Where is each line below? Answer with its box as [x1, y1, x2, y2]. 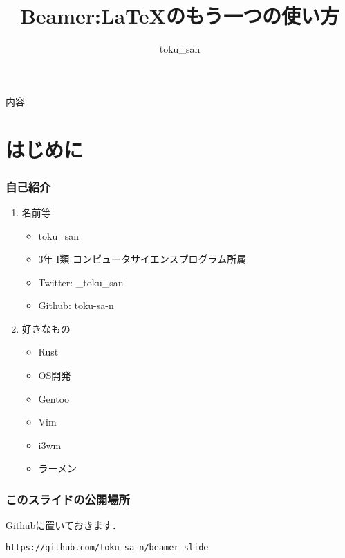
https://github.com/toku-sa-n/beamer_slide [6, 542, 209, 552]
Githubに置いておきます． [6, 518, 122, 532]
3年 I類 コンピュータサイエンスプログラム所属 [38, 252, 247, 266]
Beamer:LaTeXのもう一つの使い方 [19, 1, 340, 30]
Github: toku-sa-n [38, 298, 114, 313]
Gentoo [38, 391, 70, 406]
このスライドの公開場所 [6, 490, 130, 507]
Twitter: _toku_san [38, 274, 124, 289]
